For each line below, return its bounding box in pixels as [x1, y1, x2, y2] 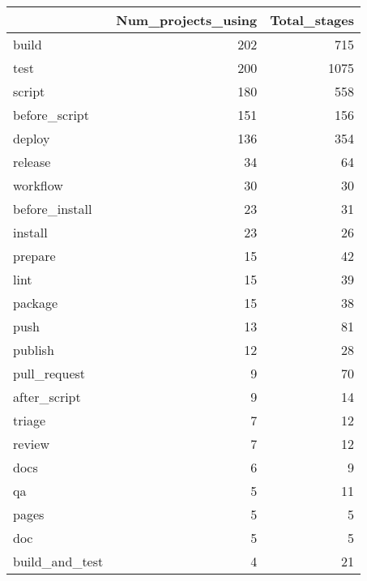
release [13, 152, 51, 171]
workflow [13, 176, 63, 194]
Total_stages [270, 11, 354, 29]
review [13, 434, 49, 453]
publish [13, 340, 54, 359]
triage [13, 411, 46, 429]
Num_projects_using [116, 11, 258, 29]
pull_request [13, 364, 86, 382]
